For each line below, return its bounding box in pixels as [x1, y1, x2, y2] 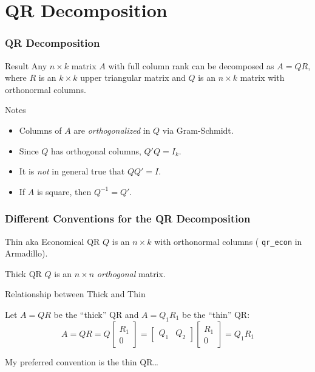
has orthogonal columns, [51, 144, 141, 157]
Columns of [19, 123, 62, 136]
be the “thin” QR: [182, 308, 250, 320]
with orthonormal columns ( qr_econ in [154, 235, 302, 247]
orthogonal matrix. [97, 267, 166, 280]
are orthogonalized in [73, 123, 151, 136]
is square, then [36, 185, 92, 198]
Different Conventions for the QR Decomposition [5, 211, 251, 226]
